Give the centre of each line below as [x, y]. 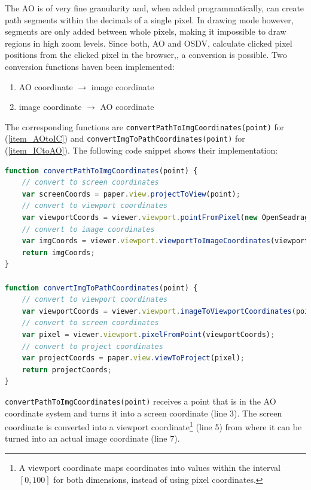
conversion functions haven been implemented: [90, 66]
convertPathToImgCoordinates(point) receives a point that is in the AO [141, 401]
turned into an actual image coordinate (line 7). [92, 438]
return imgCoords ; [58, 252]
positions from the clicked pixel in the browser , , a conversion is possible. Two [146, 55]
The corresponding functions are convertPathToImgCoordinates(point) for [145, 126]
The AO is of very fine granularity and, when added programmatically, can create [155, 8]
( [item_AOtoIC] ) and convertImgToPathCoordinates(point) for [125, 138]
